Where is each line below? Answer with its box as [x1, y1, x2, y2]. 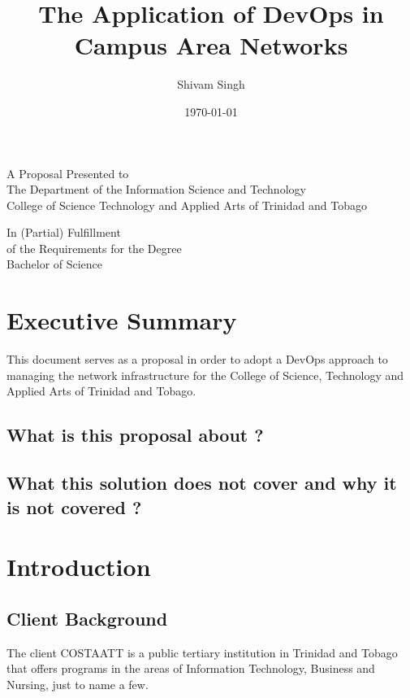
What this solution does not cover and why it [6, 470, 397, 495]
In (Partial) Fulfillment [6, 224, 121, 241]
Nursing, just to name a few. [6, 675, 149, 692]
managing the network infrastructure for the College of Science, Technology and [6, 366, 404, 383]
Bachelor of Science [6, 255, 103, 273]
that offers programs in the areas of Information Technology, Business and [6, 660, 375, 677]
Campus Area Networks [74, 28, 348, 62]
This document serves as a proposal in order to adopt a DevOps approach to [6, 351, 388, 368]
